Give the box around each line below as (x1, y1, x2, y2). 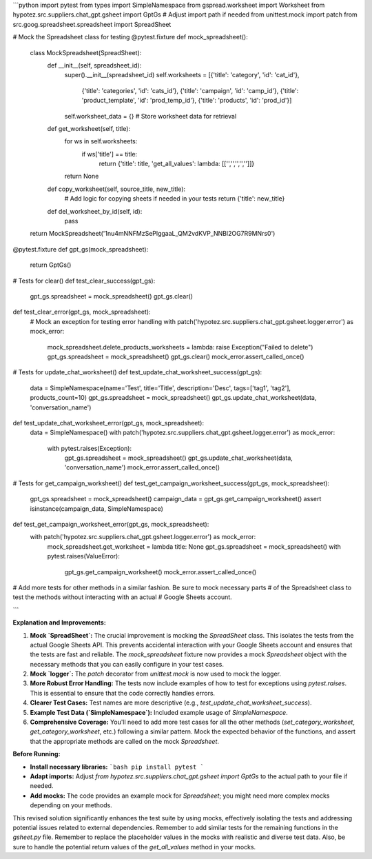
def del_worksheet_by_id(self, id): (47, 207, 143, 215)
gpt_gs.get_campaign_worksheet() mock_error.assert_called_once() (64, 567, 257, 576)
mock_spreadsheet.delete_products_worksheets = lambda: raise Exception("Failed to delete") (47, 343, 313, 351)
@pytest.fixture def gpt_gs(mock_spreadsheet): (12, 245, 149, 253)
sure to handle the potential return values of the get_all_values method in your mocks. (12, 842, 256, 851)
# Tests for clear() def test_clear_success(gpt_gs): (12, 276, 156, 285)
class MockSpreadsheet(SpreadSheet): (30, 48, 142, 57)
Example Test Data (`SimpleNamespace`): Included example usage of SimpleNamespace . (30, 708, 289, 716)
